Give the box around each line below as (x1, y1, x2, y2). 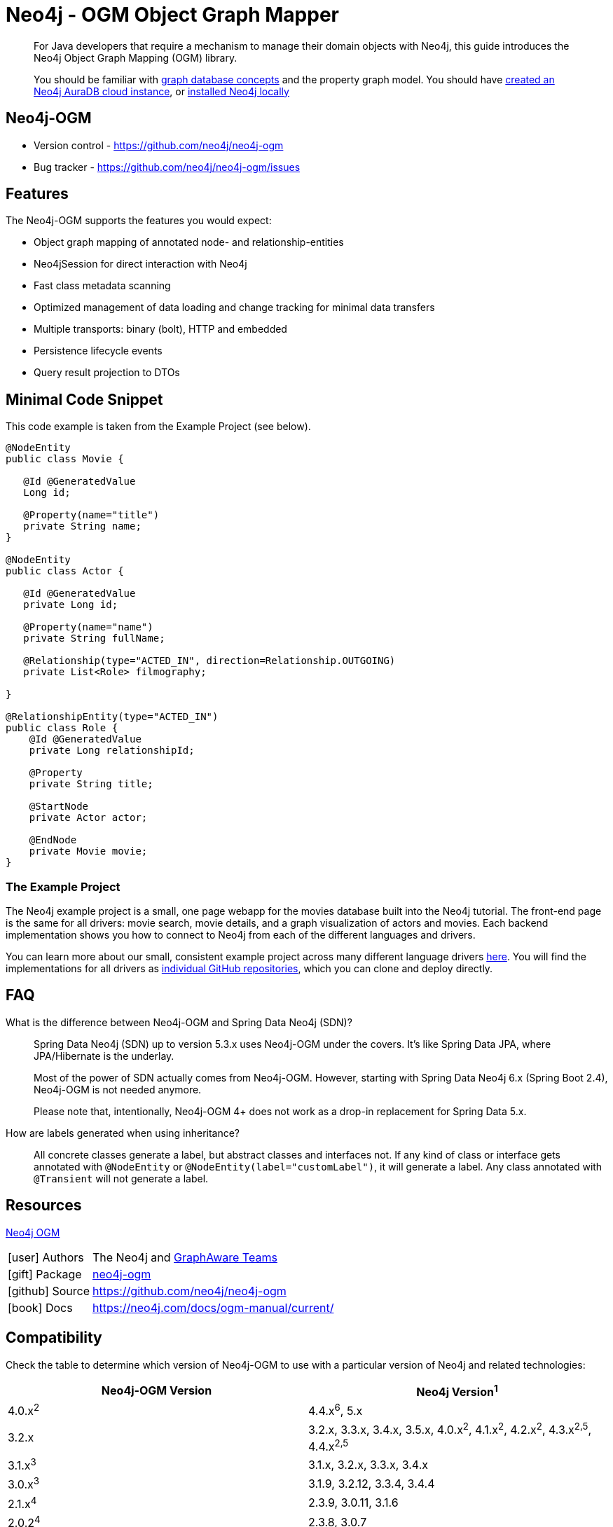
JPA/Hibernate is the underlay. (34, 1049, 174, 1062)
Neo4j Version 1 (416, 1382, 498, 1399)
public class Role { (6, 722, 118, 734)
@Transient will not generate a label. (34, 1172, 209, 1184)
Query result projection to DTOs (34, 366, 180, 379)
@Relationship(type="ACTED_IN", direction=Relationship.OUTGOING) (23, 655, 396, 667)
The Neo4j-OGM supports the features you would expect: (6, 214, 272, 227)
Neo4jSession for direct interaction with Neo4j (34, 258, 247, 270)
